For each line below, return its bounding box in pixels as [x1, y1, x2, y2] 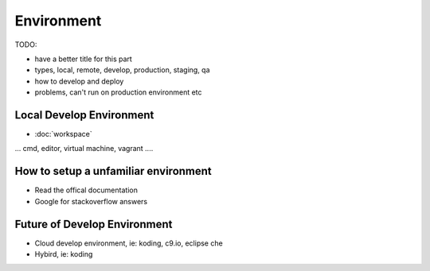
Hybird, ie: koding [34, 250, 93, 258]
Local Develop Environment [14, 108, 154, 122]
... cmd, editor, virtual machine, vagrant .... [14, 144, 154, 153]
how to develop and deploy [34, 76, 124, 86]
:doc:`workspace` [34, 130, 92, 139]
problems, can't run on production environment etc [34, 87, 202, 97]
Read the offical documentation [34, 185, 139, 195]
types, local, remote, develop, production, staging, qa [34, 65, 210, 75]
